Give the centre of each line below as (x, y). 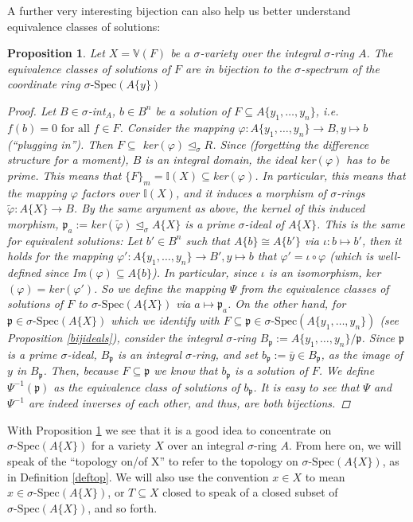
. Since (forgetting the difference (291, 144)
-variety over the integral (260, 53)
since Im (66, 273)
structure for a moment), (68, 160)
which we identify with (165, 320)
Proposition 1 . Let (56, 53)
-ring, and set (225, 354)
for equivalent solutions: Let (75, 240)
